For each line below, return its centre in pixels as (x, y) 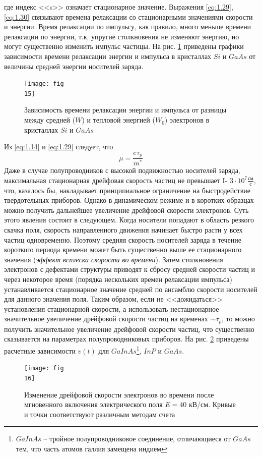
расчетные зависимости (40, 350)
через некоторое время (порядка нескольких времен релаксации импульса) (118, 279)
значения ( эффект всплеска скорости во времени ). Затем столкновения (114, 259)
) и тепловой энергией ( (118, 120)
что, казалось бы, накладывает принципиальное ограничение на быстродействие (127, 190)
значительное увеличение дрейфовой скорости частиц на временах (106, 319)
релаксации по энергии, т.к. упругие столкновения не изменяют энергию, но (122, 36)
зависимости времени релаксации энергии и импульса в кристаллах (108, 56)
